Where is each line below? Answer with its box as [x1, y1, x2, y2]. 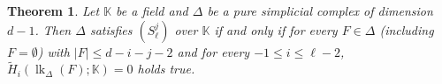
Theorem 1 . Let [7, 2, 100, 19]
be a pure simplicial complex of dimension [207, 2, 433, 19]
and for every [177, 42, 250, 60]
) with [37, 42, 70, 60]
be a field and [116, 2, 188, 19]
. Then [34, 20, 72, 38]
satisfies [89, 20, 133, 38]
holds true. [137, 59, 195, 78]
